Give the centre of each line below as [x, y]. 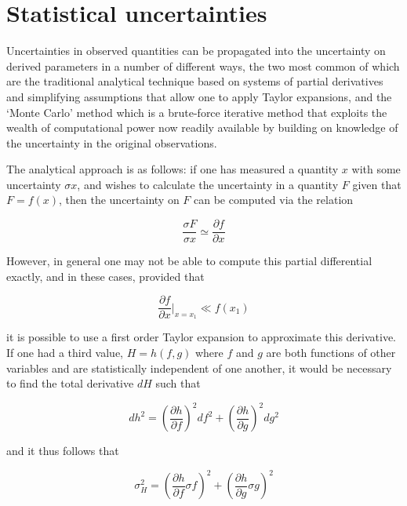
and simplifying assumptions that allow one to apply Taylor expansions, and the [199, 96]
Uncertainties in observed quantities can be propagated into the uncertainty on [196, 51]
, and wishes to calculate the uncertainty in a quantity [208, 184]
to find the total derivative [70, 383]
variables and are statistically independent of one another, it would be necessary [199, 368]
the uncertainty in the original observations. [112, 142]
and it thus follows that [63, 451]
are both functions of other [331, 352]
